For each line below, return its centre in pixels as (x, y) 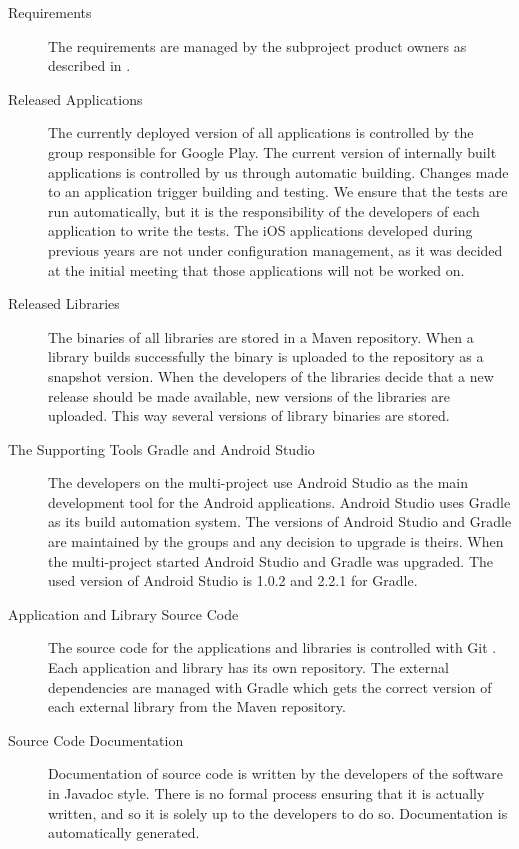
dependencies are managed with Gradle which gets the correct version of (270, 686)
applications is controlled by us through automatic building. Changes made (278, 171)
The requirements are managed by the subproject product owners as (257, 45)
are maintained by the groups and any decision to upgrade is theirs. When (276, 541)
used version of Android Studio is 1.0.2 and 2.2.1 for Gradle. (233, 580)
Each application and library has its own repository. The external (248, 667)
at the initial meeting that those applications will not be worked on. (256, 269)
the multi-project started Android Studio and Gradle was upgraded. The (271, 560)
